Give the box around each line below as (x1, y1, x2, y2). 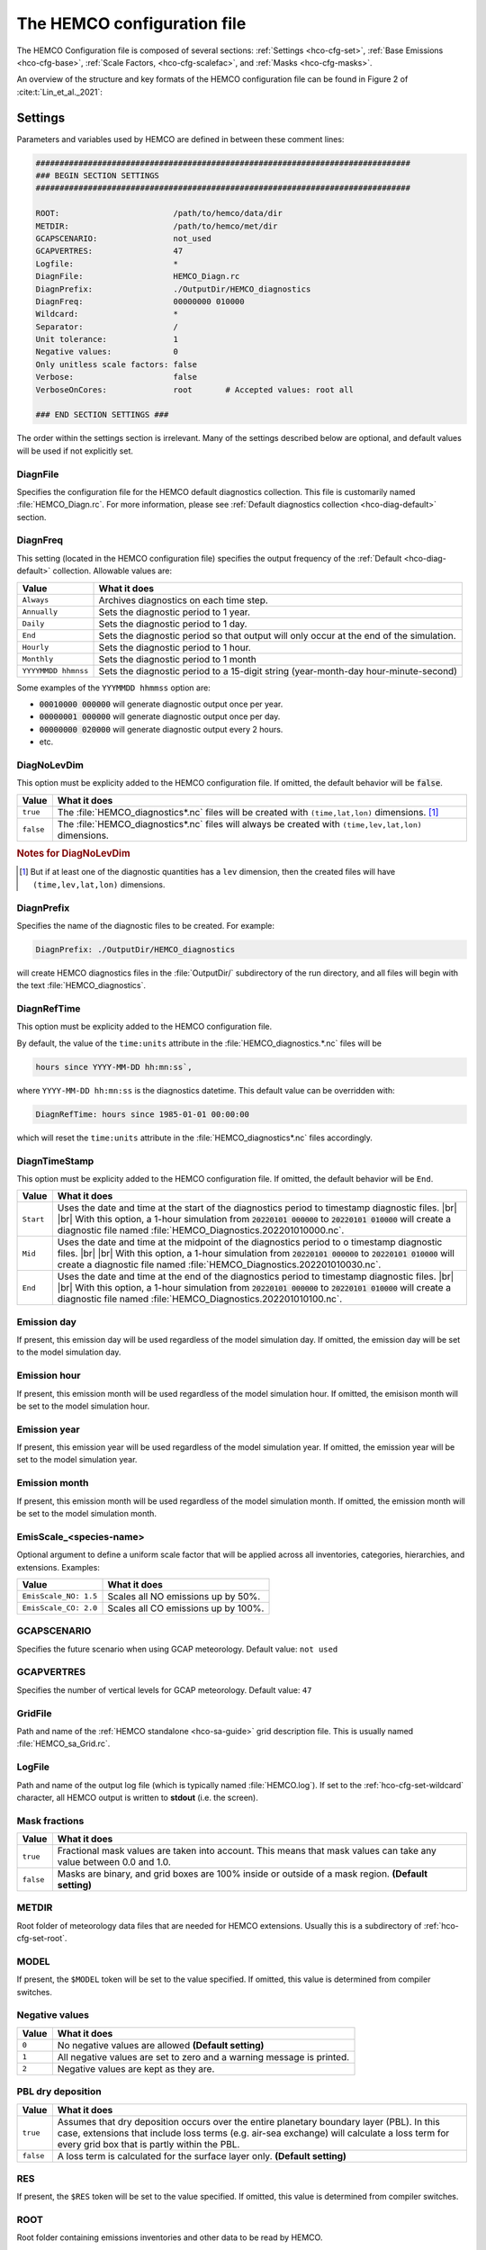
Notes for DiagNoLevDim (16, 847, 130, 859)
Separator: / (35, 321, 179, 332)
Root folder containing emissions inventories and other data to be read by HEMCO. (16, 2232, 323, 2243)
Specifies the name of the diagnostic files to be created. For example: (16, 920, 274, 931)
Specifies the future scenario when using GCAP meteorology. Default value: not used (16, 1643, 338, 1654)
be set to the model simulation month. (16, 1508, 157, 1519)
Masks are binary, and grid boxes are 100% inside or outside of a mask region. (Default (57, 1867, 427, 1880)
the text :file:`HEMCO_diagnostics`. (16, 980, 146, 991)
